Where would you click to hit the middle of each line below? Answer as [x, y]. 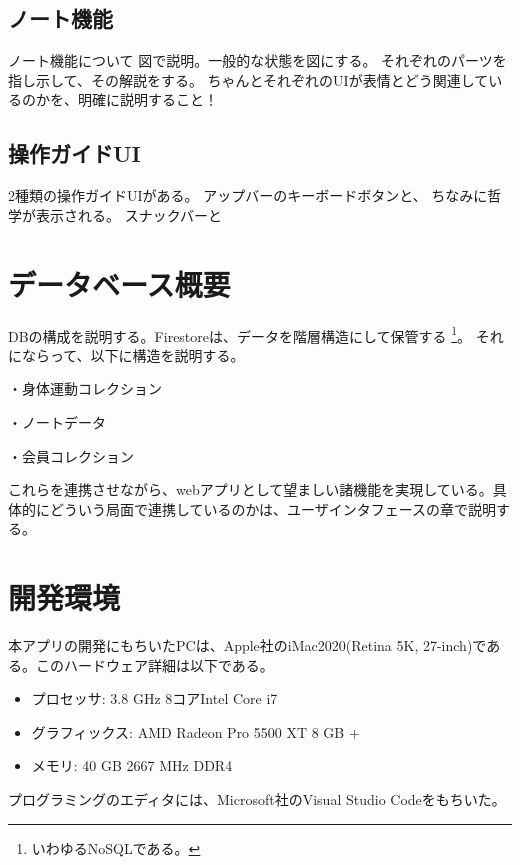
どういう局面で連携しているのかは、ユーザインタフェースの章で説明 [273, 508]
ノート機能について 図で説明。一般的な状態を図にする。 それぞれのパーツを [257, 60]
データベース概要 [119, 283]
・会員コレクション [71, 455]
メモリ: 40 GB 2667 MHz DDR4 [132, 765]
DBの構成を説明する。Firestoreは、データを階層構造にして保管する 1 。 [240, 334]
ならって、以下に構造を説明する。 [133, 354]
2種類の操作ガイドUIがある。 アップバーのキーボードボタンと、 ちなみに [248, 195]
